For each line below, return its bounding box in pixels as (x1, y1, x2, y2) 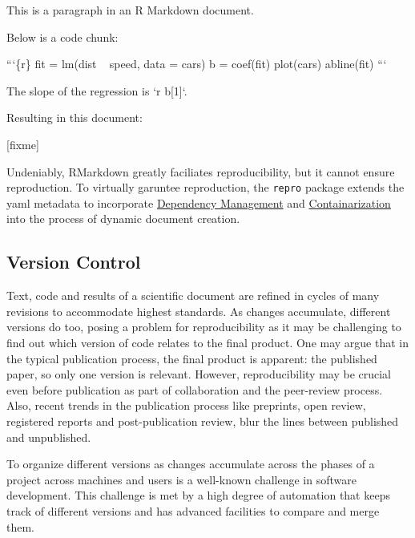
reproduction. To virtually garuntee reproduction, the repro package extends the (6, 179, 405, 196)
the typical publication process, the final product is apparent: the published (6, 350, 377, 366)
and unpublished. (6, 428, 91, 445)
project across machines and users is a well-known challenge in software (6, 471, 357, 487)
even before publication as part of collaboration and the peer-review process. (6, 381, 383, 398)
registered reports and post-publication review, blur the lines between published (6, 412, 399, 429)
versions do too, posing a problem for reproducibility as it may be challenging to (6, 318, 401, 335)
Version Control (6, 249, 141, 274)
